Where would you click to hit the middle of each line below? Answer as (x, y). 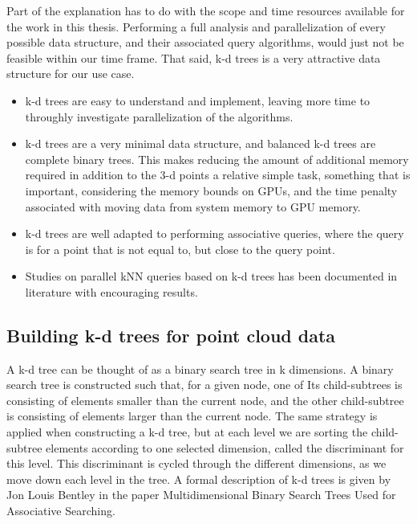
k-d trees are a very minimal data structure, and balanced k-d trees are (200, 143)
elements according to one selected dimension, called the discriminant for (225, 447)
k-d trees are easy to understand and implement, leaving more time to (198, 100)
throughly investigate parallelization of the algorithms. (159, 116)
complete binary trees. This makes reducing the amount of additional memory (217, 159)
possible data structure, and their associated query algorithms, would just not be (205, 42)
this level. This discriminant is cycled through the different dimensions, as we (196, 463)
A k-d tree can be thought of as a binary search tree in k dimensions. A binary (200, 368)
